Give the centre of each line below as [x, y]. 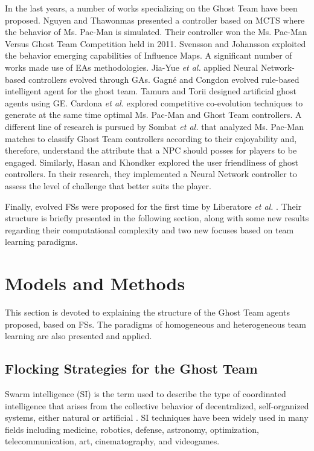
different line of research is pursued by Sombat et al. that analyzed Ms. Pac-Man [154, 126]
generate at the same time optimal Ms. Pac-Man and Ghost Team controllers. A [153, 115]
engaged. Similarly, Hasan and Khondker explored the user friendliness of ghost [152, 162]
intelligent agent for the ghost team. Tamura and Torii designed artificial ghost [151, 91]
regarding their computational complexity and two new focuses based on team [149, 229]
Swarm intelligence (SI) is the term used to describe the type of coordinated [146, 393]
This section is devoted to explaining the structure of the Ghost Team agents [147, 312]
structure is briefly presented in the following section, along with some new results [157, 218]
